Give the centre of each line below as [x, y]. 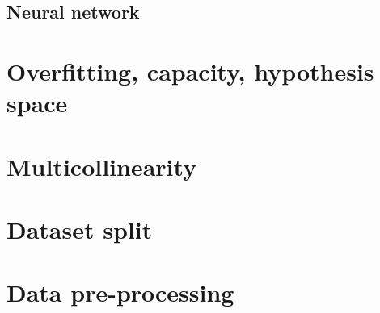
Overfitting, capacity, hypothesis [190, 71]
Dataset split [80, 229]
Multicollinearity [102, 166]
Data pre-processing [120, 292]
